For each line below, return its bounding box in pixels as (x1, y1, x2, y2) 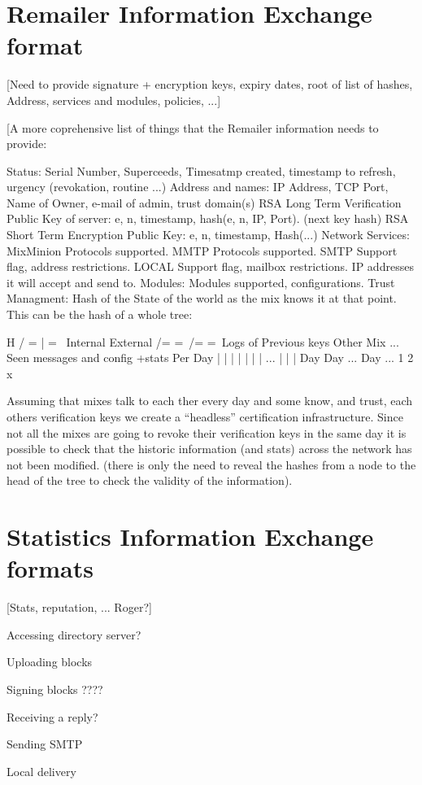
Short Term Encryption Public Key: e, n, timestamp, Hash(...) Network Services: (7, 226, 410, 243)
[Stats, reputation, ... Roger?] (7, 599, 152, 616)
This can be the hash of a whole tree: (7, 306, 193, 323)
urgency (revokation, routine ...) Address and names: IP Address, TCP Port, (7, 178, 389, 195)
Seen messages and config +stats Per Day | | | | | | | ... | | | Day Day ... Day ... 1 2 (7, 349, 414, 366)
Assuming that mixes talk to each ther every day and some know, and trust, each (7, 392, 413, 409)
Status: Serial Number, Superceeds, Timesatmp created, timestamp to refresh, (7, 162, 396, 179)
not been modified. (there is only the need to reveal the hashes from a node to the (7, 456, 416, 473)
